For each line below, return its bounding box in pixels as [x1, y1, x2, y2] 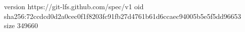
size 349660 [4, 20, 38, 31]
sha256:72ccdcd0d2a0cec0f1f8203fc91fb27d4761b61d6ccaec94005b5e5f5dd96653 [4, 11, 242, 21]
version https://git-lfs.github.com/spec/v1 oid [4, 1, 144, 11]
